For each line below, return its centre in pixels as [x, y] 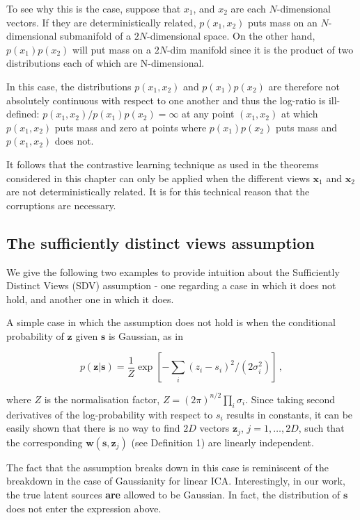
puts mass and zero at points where [131, 127]
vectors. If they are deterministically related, [101, 22]
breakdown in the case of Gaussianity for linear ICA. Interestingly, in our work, [176, 481]
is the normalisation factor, [102, 399]
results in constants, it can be [290, 414]
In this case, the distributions [69, 86]
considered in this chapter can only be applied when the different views [158, 178]
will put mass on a [112, 49]
